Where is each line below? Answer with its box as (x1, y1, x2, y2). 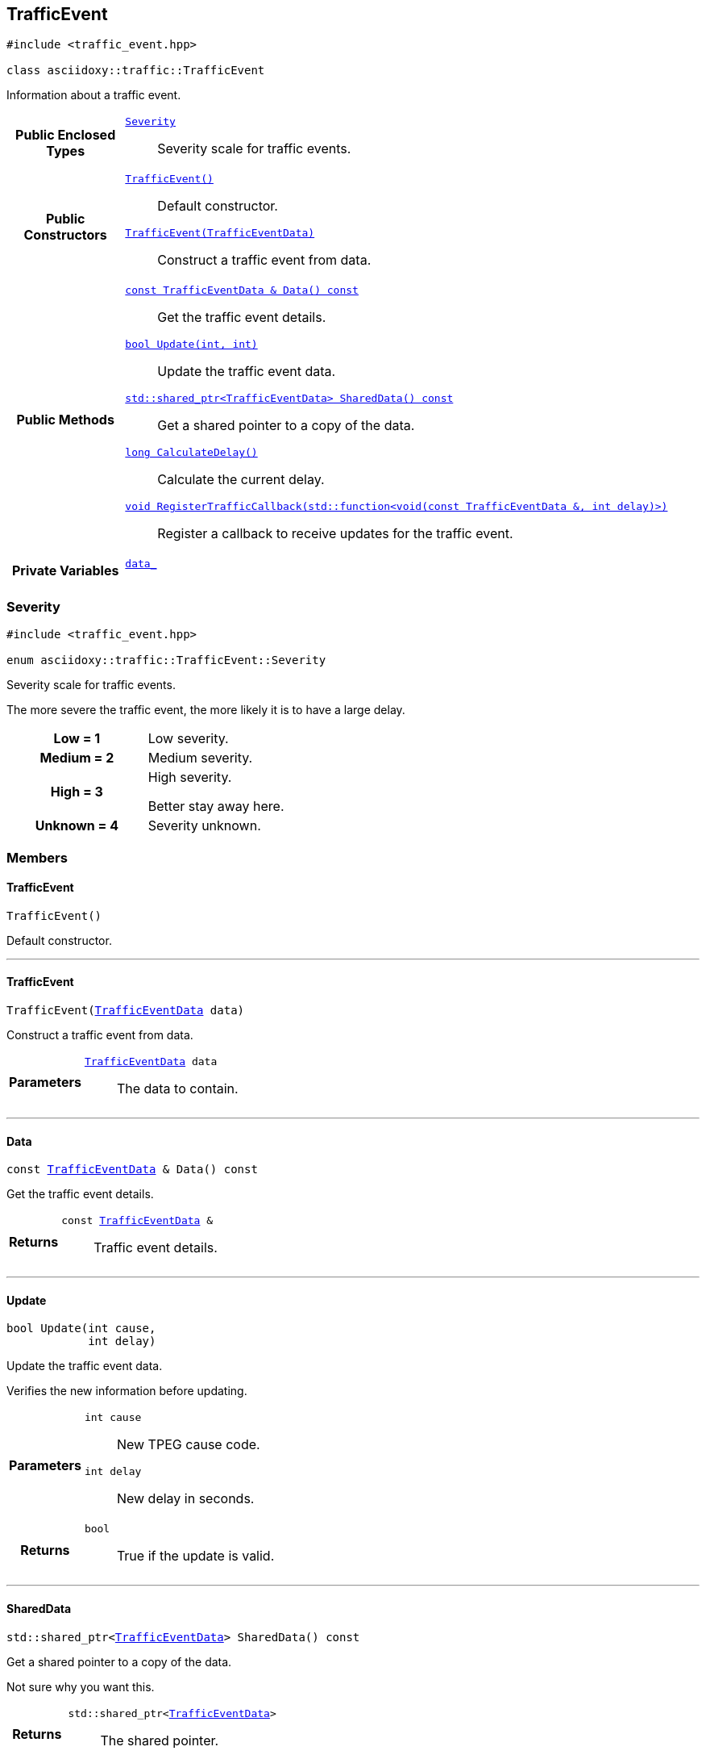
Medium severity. (147, 750, 253, 767)
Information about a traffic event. (6, 88, 181, 102)
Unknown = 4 (35, 817, 119, 834)
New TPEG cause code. (116, 1436, 260, 1453)
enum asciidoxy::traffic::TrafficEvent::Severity (6, 654, 326, 667)
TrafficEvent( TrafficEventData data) (6, 1003, 245, 1017)
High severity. (147, 769, 232, 786)
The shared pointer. (100, 1732, 219, 1749)
